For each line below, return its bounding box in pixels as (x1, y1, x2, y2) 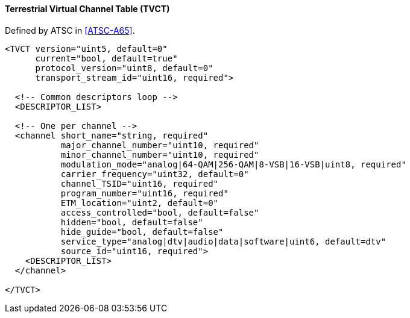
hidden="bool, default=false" (60, 217, 203, 227)
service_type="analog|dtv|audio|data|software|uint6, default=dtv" (60, 236, 386, 246)
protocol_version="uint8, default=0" (35, 63, 213, 73)
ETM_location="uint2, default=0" (60, 198, 219, 208)
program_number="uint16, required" (60, 188, 229, 198)
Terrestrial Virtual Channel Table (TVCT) (5, 4, 170, 14)
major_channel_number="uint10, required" (60, 140, 259, 150)
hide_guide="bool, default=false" (60, 226, 224, 237)
